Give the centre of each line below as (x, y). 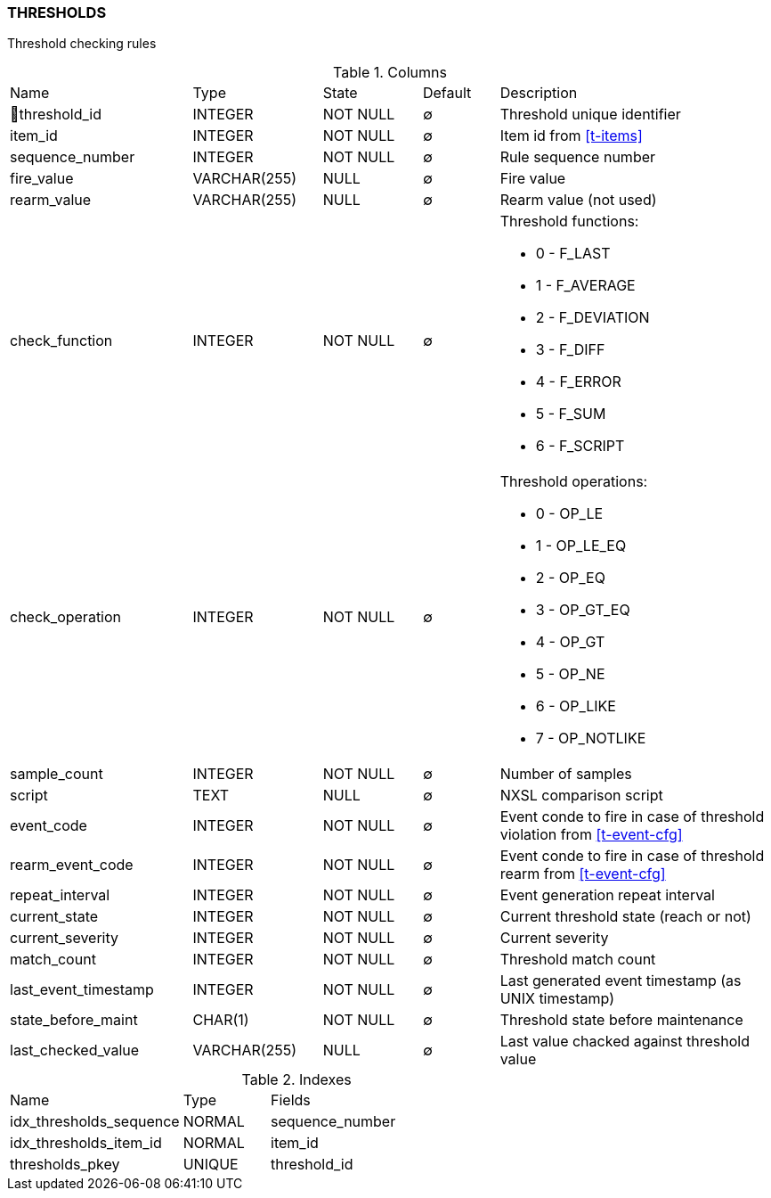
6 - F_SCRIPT (580, 446)
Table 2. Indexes (296, 1080)
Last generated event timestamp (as (621, 981)
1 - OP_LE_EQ (581, 546)
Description (539, 93)
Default (447, 93)
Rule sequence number (578, 157)
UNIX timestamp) (557, 999)
